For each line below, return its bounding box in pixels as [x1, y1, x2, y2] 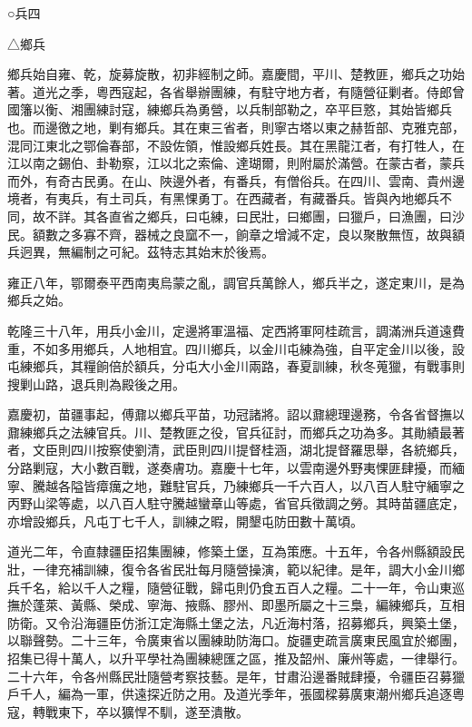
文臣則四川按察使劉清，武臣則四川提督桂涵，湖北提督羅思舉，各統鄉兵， [32, 440, 465, 459]
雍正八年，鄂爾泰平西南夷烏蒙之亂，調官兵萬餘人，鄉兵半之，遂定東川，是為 [7, 272, 465, 291]
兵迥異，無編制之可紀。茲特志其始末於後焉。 [7, 242, 274, 261]
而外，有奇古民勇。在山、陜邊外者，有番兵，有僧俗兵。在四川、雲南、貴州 [7, 171, 452, 190]
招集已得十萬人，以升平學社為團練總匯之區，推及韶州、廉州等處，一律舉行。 [7, 649, 465, 667]
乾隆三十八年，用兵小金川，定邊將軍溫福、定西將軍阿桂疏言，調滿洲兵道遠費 [7, 320, 465, 339]
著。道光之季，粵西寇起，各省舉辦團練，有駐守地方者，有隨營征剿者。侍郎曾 [7, 82, 465, 101]
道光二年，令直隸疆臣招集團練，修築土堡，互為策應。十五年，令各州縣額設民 [7, 542, 465, 561]
